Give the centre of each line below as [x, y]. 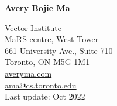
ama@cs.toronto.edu [41, 85]
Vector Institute [33, 27]
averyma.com [28, 73]
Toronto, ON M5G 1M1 [47, 62]
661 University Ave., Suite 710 [59, 50]
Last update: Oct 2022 [45, 96]
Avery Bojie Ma [37, 8]
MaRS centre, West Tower [52, 39]
